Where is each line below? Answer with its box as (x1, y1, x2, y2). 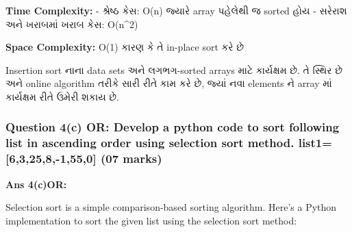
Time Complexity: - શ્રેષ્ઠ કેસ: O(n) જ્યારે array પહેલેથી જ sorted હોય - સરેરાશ (5, 3, 347, 17)
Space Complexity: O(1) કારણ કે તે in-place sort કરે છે (5, 40, 244, 54)
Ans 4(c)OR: (5, 177, 67, 191)
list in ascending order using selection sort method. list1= (5, 134, 332, 151)
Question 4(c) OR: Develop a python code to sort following (5, 118, 340, 136)
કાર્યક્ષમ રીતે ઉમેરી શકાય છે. (5, 89, 119, 103)
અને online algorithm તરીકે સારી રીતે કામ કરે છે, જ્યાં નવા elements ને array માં (5, 76, 332, 90)
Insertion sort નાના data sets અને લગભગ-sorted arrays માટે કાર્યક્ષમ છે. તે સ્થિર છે (5, 62, 343, 77)
